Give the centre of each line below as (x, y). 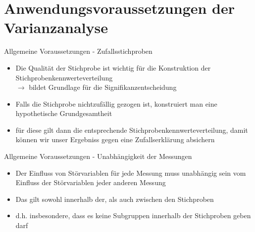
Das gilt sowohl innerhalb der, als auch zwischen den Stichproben (115, 199)
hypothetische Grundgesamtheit (64, 113)
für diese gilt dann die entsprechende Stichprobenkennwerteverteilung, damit (132, 130)
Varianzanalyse (56, 27)
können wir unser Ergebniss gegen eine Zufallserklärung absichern (115, 139)
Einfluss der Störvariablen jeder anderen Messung (91, 182)
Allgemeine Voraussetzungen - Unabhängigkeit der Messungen (98, 156)
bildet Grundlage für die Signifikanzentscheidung (103, 87)
